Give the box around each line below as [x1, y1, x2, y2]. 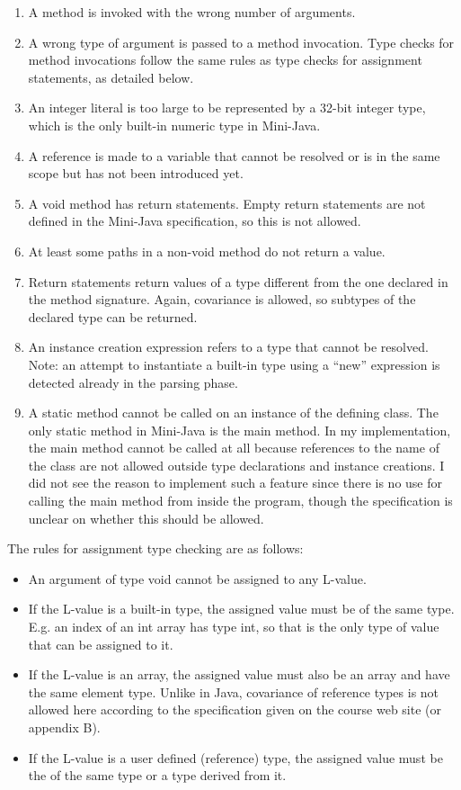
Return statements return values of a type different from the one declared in [28, 272, 448, 291]
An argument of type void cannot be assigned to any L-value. [28, 569, 367, 588]
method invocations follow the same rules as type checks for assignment [28, 50, 422, 69]
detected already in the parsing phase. [28, 373, 238, 391]
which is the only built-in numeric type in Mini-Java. [28, 115, 321, 134]
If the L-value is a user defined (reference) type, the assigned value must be [28, 748, 443, 767]
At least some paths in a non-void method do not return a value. [28, 241, 386, 260]
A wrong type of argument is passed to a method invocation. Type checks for [28, 32, 455, 51]
